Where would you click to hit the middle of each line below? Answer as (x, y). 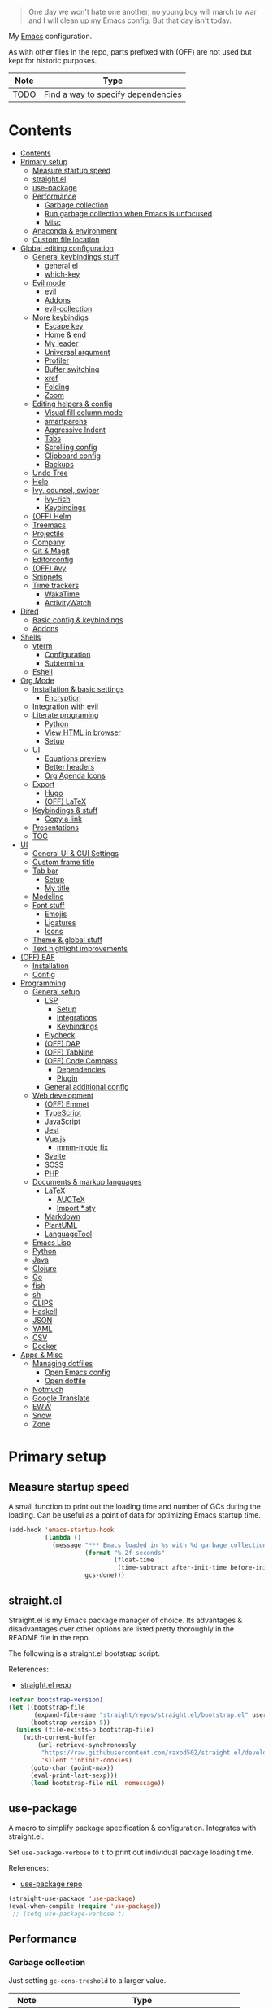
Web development (63, 1095)
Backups (59, 464)
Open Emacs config (78, 1372)
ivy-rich (57, 499)
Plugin (67, 1078)
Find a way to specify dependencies (113, 94)
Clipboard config (73, 456)
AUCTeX (71, 1199)
